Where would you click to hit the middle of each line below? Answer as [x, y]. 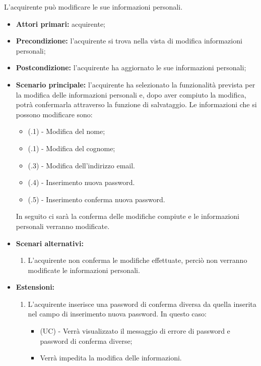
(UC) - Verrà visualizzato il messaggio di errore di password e [135, 331]
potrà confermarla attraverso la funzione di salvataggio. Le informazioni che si [136, 104]
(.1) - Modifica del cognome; [72, 148]
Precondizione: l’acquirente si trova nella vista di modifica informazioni [129, 41]
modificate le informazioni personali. [84, 270]
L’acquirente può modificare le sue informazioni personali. [93, 7]
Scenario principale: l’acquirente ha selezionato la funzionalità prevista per [136, 84]
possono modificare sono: [54, 114]
